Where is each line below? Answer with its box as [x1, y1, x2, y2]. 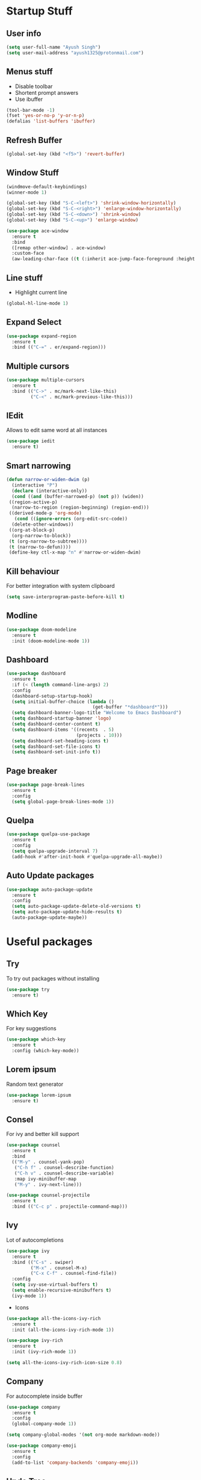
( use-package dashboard [6, 671, 66, 677]
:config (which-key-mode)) [11, 1048, 79, 1054]
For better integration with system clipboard [6, 582, 116, 590]
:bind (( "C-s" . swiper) [11, 1259, 74, 1265]
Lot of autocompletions [6, 1236, 64, 1243]
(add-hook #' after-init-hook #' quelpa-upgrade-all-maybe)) [11, 853, 163, 860]
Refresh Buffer [6, 135, 63, 145]
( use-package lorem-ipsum [6, 1092, 71, 1098]
